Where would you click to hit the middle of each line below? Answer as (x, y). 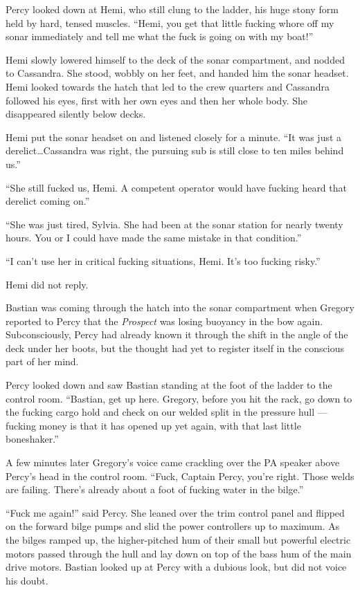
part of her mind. (42, 361)
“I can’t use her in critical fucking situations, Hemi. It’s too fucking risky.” (163, 260)
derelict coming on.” (48, 201)
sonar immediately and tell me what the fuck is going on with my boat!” (160, 36)
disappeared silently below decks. (76, 114)
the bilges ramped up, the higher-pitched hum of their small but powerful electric (178, 540)
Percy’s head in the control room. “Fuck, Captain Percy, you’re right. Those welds (180, 476)
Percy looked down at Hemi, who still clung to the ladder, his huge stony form (172, 9)
